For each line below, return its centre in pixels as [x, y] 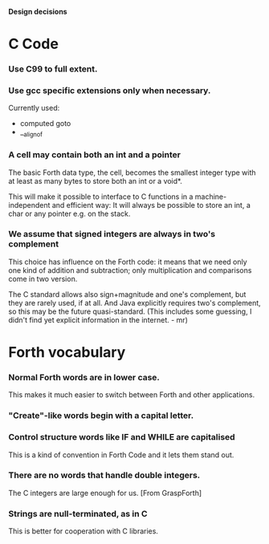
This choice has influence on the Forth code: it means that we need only [128, 262]
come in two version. [43, 278]
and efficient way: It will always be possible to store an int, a [151, 205]
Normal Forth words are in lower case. [84, 377]
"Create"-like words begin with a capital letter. [101, 416]
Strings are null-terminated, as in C [78, 514]
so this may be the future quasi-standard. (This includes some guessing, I [130, 311]
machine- [211, 197]
